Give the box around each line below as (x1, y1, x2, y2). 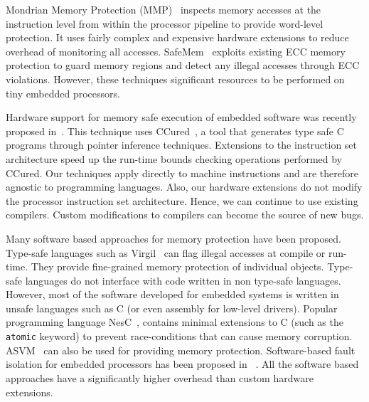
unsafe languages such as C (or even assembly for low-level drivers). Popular (6, 300, 338, 315)
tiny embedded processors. (6, 85, 120, 100)
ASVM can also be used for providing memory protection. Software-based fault (6, 342, 355, 357)
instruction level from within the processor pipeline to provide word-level (6, 16, 323, 31)
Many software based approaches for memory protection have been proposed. (6, 231, 341, 245)
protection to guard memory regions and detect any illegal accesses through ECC (6, 58, 360, 73)
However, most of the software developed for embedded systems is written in (6, 287, 339, 302)
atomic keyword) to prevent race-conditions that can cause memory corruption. (6, 329, 353, 344)
